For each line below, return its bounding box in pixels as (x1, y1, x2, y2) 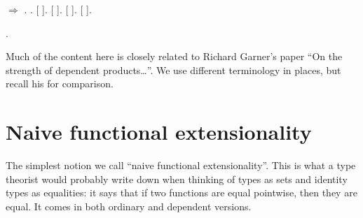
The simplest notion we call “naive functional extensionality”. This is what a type (6, 158, 356, 173)
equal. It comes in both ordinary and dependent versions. (6, 198, 252, 213)
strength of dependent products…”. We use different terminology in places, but (6, 62, 341, 77)
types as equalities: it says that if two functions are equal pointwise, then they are (6, 185, 357, 200)
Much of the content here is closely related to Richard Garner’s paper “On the (6, 49, 343, 64)
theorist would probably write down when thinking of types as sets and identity (6, 171, 348, 186)
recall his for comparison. (6, 76, 114, 91)
